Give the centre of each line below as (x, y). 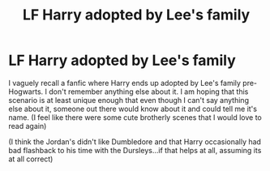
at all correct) (31, 159)
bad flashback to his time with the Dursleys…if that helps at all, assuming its (135, 150)
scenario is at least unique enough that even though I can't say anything (129, 100)
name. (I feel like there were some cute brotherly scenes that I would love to (135, 117)
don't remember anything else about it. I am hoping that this (148, 92)
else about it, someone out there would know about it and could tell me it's (133, 109)
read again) (28, 126)
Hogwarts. (26, 92)
